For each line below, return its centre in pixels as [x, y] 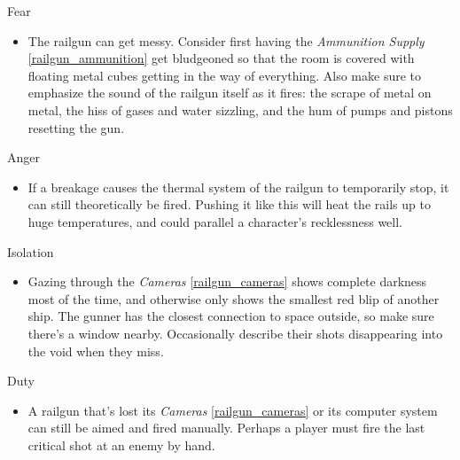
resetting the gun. [76, 127]
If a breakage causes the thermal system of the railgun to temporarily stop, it [238, 187]
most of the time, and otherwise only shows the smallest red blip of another [234, 298]
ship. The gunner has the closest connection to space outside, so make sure [231, 316]
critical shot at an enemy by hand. [121, 444]
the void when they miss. [96, 351]
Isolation [31, 251]
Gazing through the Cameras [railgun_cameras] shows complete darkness [227, 281]
